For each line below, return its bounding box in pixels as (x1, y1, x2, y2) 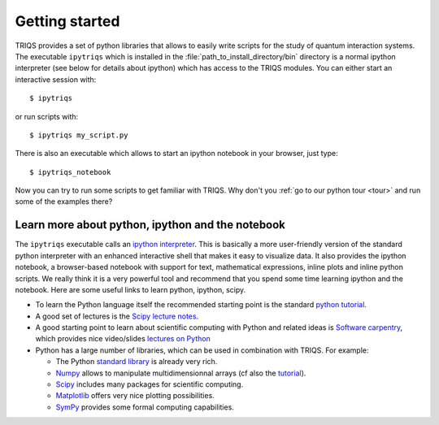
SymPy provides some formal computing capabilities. (55, 402, 235, 412)
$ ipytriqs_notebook (29, 167, 111, 176)
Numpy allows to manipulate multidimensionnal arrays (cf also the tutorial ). (55, 368, 306, 378)
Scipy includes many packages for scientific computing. (55, 379, 244, 389)
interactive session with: (15, 74, 97, 85)
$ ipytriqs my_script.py (29, 130, 128, 140)
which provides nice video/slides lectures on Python (35, 334, 211, 344)
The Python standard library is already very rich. (55, 357, 218, 366)
